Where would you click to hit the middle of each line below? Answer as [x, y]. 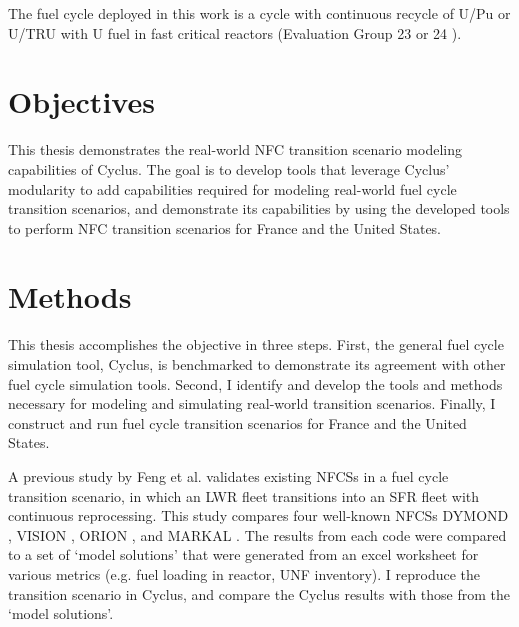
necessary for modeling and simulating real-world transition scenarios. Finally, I [252, 403]
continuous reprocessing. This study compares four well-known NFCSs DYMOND [258, 515]
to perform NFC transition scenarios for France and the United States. [225, 227]
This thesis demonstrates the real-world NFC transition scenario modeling [235, 149]
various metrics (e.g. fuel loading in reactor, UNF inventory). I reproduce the [244, 573]
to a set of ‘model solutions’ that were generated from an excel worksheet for [243, 554]
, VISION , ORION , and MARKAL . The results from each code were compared [257, 534]
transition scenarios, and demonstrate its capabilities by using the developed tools [259, 208]
